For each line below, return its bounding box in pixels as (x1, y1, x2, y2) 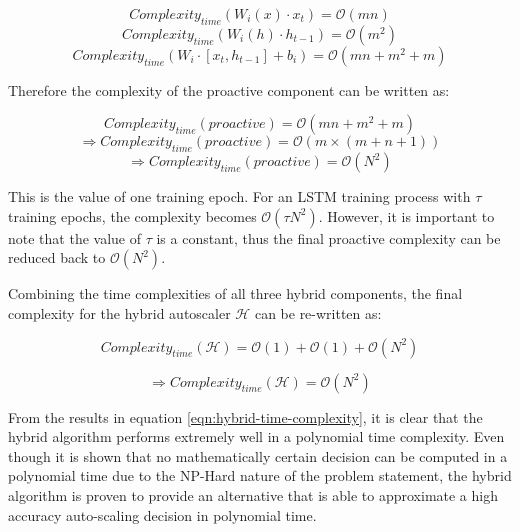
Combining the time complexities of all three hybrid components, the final (8, 283, 463, 304)
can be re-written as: (254, 302, 382, 323)
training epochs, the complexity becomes (8, 205, 257, 226)
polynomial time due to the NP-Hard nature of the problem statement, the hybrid (8, 465, 512, 486)
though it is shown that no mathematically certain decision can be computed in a (8, 445, 508, 466)
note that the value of (8, 227, 141, 248)
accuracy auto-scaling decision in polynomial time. (8, 504, 317, 525)
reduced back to (8, 247, 106, 268)
